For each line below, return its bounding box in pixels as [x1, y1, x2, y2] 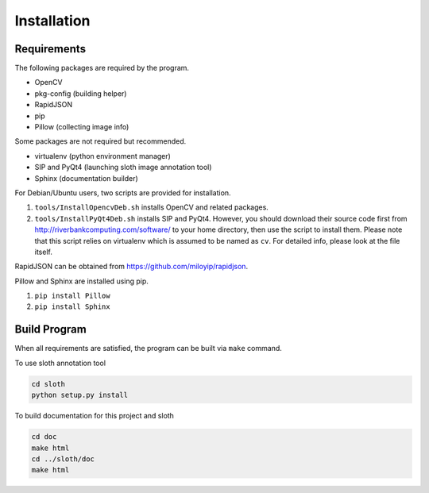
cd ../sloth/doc [31, 454, 95, 464]
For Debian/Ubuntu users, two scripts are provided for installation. [14, 187, 231, 198]
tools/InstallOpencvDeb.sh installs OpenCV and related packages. [34, 202, 269, 212]
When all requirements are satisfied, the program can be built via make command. [14, 344, 282, 353]
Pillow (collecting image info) [34, 122, 129, 132]
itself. [34, 247, 53, 256]
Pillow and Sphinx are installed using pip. [14, 276, 149, 286]
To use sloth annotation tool [14, 358, 106, 368]
